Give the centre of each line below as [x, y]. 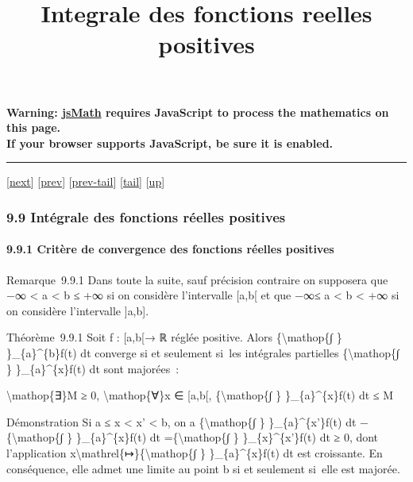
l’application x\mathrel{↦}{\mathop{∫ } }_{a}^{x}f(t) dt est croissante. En [195, 452]
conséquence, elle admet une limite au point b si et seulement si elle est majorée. [203, 468]
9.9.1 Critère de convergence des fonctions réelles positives [170, 249]
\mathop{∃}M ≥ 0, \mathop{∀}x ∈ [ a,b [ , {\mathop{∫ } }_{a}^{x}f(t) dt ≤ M [200, 395]
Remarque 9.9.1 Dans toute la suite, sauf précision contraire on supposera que [197, 279]
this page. [34, 127]
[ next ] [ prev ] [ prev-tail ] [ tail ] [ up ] [86, 181]
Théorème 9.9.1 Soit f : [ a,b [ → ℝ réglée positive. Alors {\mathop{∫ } [174, 337]
